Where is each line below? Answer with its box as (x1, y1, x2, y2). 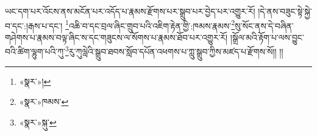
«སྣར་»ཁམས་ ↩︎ (19, 95, 69, 108)
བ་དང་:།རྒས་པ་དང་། (5, 19, 63, 32)
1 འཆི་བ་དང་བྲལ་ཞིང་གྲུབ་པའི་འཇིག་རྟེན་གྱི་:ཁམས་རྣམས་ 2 (65, 17, 235, 32)
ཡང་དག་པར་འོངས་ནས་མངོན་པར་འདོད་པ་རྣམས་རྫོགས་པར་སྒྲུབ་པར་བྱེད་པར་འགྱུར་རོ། (5, 5, 255, 17)
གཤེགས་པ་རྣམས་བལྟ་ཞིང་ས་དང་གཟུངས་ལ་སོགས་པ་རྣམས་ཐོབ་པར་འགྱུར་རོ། (5, 30, 228, 43)
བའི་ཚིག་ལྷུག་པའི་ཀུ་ (5, 45, 66, 58)
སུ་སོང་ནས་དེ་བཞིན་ (235, 19, 294, 32)
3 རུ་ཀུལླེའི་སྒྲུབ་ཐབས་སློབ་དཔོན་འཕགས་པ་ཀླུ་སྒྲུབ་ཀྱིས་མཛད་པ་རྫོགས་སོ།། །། (65, 43, 283, 58)
